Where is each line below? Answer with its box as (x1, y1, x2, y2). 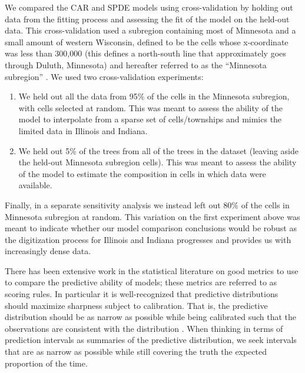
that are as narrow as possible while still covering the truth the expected (5, 345, 267, 358)
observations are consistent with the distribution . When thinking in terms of (5, 322, 283, 334)
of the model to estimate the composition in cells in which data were (18, 167, 266, 179)
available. (18, 179, 52, 191)
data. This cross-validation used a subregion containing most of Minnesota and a (5, 24, 296, 36)
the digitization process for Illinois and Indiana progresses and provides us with (5, 233, 291, 245)
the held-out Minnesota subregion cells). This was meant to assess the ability (18, 156, 297, 168)
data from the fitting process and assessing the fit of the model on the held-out (5, 12, 290, 25)
